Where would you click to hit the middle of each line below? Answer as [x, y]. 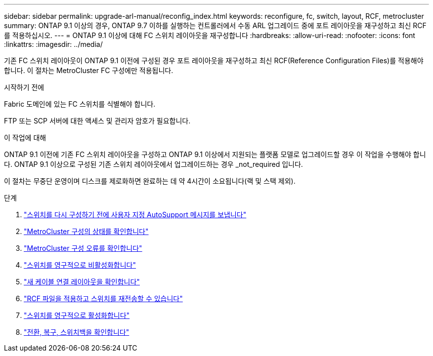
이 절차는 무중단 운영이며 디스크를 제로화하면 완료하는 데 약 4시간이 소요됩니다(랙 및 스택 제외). [150, 181]
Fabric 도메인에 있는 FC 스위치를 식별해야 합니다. [80, 104]
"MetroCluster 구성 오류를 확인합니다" [83, 248]
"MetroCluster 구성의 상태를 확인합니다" [86, 231]
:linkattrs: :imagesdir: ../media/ [53, 44]
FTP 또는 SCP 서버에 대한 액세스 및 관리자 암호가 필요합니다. [97, 121]
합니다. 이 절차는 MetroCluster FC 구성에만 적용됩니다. [89, 70]
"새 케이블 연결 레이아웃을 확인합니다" [82, 282]
